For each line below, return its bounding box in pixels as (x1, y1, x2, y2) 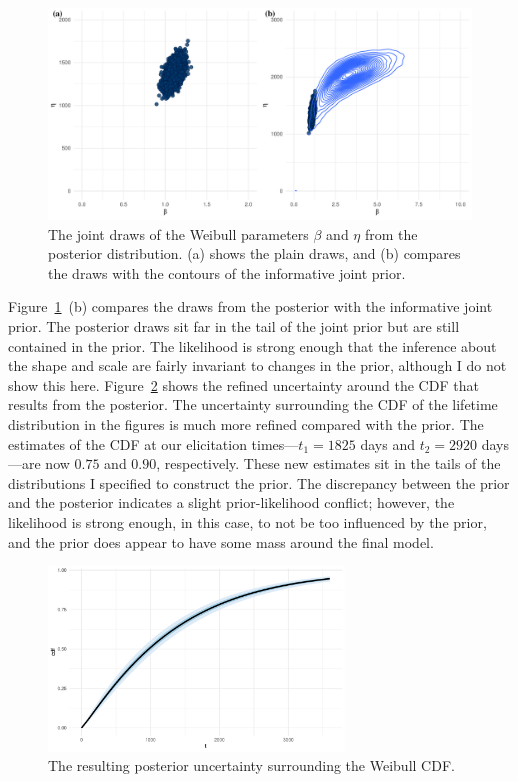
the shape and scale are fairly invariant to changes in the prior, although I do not (8, 355, 507, 376)
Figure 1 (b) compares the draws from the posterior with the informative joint (8, 296, 493, 317)
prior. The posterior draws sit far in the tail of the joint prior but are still (8, 315, 460, 336)
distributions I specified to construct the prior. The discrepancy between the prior (8, 472, 510, 493)
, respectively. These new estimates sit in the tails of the (156, 453, 501, 474)
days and (360, 433, 415, 454)
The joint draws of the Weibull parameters (48, 223, 309, 244)
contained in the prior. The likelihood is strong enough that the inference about (8, 335, 497, 356)
